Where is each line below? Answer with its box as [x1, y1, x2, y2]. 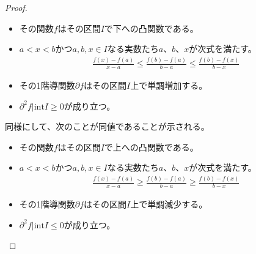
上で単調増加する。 [130, 78, 208, 91]
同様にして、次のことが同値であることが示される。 [5, 120, 210, 133]
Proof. [5, 1, 27, 13]
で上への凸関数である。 [104, 140, 199, 153]
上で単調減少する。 [130, 198, 208, 211]
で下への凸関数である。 [104, 21, 199, 34]
